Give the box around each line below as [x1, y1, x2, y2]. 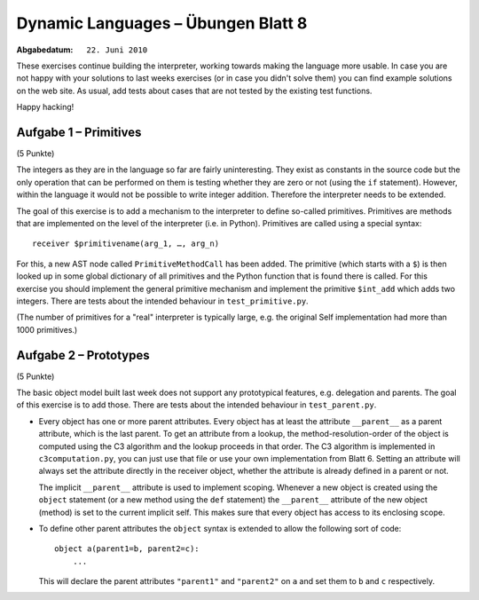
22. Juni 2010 [86, 44, 148, 55]
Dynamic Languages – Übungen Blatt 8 [16, 13, 308, 33]
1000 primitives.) [16, 324, 78, 335]
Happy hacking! [16, 102, 75, 113]
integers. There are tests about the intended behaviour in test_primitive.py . [16, 296, 310, 306]
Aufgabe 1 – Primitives [16, 124, 142, 139]
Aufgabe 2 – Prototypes [16, 347, 150, 363]
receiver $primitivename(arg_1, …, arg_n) [32, 239, 220, 249]
